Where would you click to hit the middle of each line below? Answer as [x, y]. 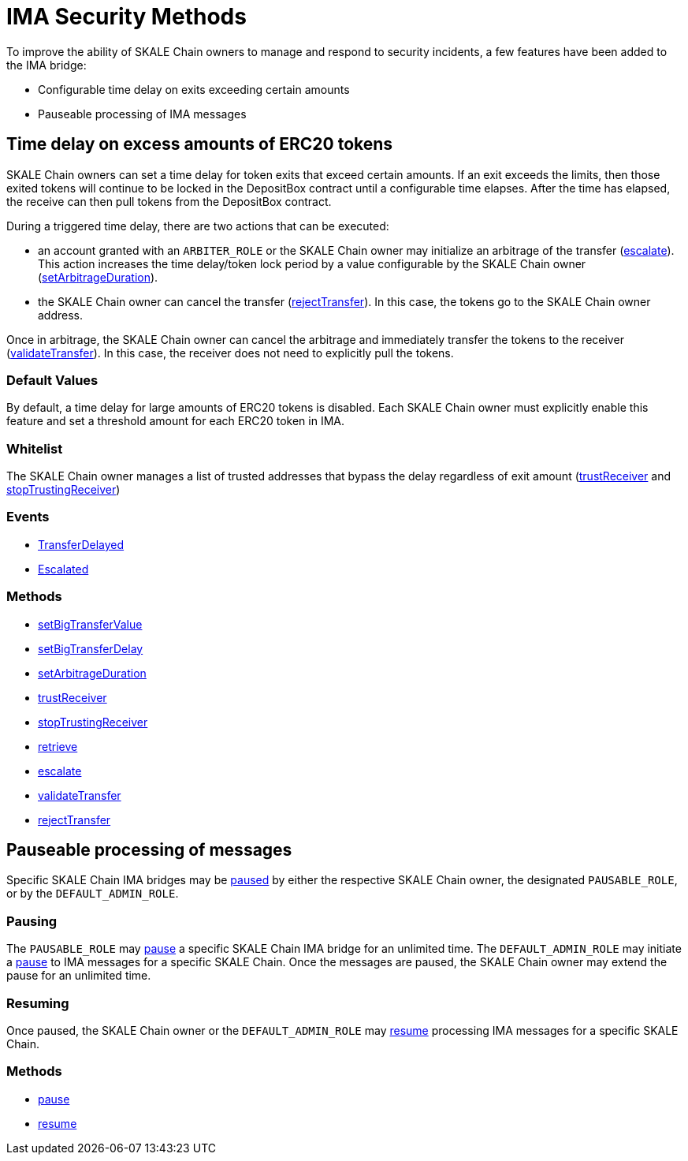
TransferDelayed [81, 544]
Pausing [32, 921]
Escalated [63, 569]
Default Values [52, 380]
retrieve [58, 746]
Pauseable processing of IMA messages [142, 114]
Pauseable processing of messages [149, 850]
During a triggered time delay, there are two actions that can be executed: [198, 226]
